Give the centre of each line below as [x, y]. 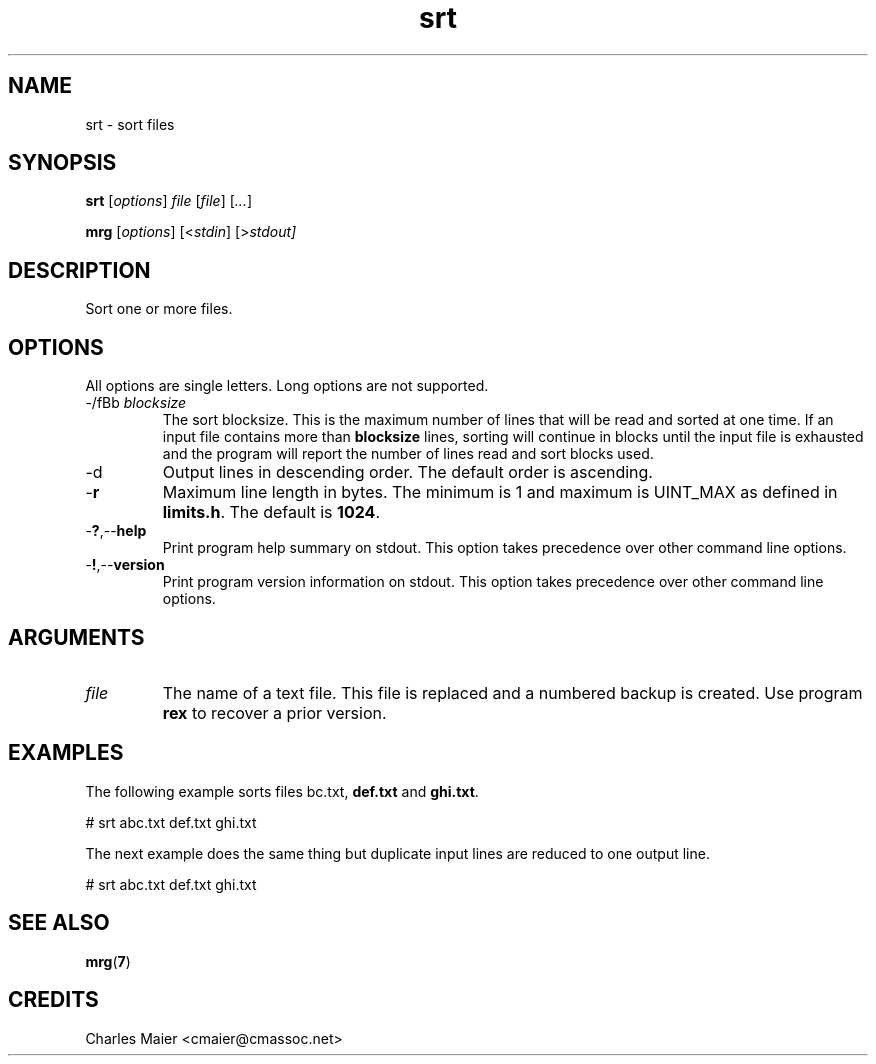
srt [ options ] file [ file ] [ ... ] [169, 201]
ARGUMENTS [76, 637]
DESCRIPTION [79, 270]
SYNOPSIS [62, 163]
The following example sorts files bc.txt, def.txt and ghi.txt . [282, 791]
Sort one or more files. [159, 309]
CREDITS [53, 1000]
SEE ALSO [59, 923]
